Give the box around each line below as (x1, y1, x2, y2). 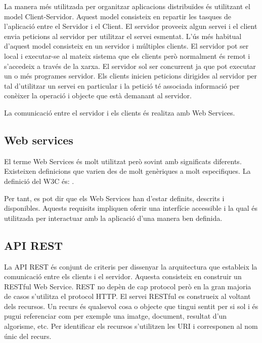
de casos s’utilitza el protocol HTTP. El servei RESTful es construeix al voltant (4, 291, 251, 301)
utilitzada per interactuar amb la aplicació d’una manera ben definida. (4, 212, 223, 223)
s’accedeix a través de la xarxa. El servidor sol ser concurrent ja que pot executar (4, 60, 256, 71)
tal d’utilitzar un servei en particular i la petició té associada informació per (4, 80, 240, 91)
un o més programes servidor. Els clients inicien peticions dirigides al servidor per (4, 70, 257, 81)
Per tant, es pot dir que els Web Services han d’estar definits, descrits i (4, 193, 225, 203)
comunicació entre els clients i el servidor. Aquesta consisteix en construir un (4, 271, 242, 282)
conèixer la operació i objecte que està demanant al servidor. (4, 90, 192, 101)
